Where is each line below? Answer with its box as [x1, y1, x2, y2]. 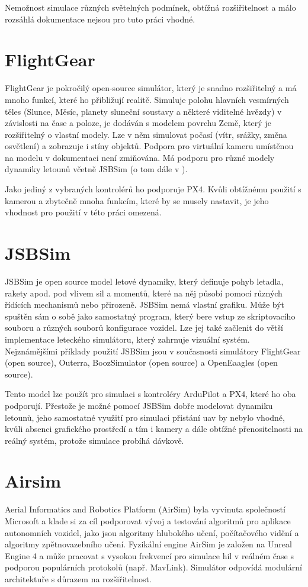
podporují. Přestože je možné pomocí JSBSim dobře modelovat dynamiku [5, 399, 273, 411]
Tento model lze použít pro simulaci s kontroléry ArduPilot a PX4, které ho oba [5, 388, 296, 400]
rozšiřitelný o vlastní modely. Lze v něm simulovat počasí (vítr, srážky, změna [5, 128, 287, 140]
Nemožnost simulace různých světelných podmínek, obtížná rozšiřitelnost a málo [5, 1, 296, 13]
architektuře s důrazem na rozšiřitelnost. [5, 572, 152, 585]
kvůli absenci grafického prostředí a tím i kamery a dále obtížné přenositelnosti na [5, 422, 303, 435]
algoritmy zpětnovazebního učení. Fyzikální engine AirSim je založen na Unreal [5, 538, 292, 550]
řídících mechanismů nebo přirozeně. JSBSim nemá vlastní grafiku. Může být [5, 298, 285, 311]
